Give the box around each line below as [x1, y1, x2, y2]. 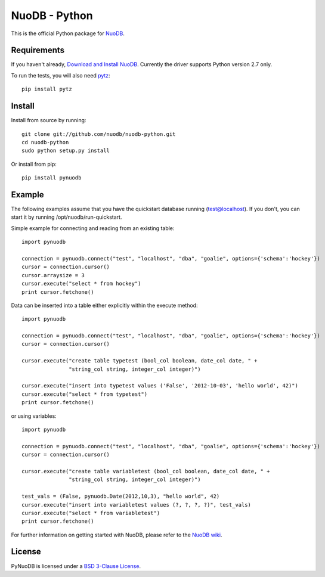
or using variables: [11, 412, 57, 420]
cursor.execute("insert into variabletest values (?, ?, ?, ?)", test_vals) [21, 501, 252, 508]
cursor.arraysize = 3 [21, 272, 85, 278]
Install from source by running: [11, 117, 86, 124]
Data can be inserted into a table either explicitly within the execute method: [11, 302, 198, 309]
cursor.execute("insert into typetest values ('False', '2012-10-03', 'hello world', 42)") [21, 382, 298, 389]
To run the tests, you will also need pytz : [11, 72, 110, 79]
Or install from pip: [11, 160, 57, 167]
